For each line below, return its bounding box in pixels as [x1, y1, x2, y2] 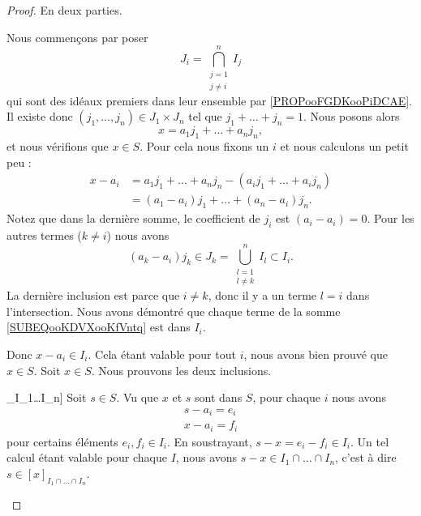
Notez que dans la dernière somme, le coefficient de [6, 210, 260, 227]
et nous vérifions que [6, 138, 109, 155]
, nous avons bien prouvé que [243, 345, 389, 362]
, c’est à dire [335, 449, 397, 466]
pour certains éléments [6, 433, 118, 450]
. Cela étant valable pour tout [88, 345, 236, 362]
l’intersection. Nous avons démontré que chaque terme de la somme [6, 302, 341, 319]
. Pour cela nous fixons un [140, 138, 269, 155]
